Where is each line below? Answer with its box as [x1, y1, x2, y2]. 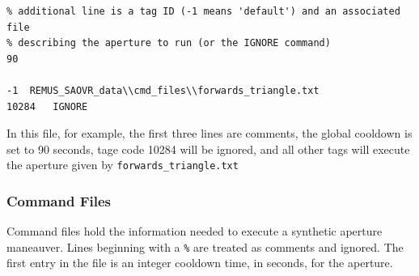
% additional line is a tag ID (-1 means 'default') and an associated [6, 6, 400, 17]
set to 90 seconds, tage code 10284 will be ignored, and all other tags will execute [6, 140, 410, 157]
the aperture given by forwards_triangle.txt [6, 156, 239, 173]
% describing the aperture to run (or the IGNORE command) [6, 37, 331, 49]
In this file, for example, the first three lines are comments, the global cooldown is [6, 125, 413, 142]
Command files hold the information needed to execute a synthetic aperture [6, 223, 383, 240]
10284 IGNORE [6, 100, 88, 113]
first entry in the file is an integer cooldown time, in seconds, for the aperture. [6, 254, 393, 271]
